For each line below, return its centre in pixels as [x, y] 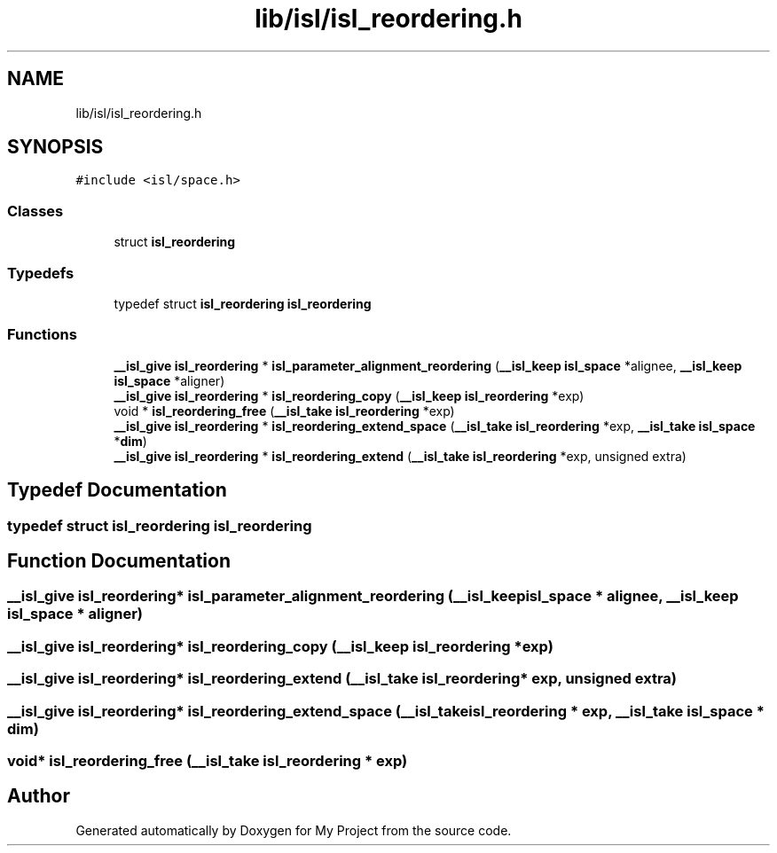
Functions [42, 335]
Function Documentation [119, 560]
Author [39, 796]
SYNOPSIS [55, 147]
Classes [35, 211]
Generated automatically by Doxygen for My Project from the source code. [294, 830]
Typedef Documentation [117, 490]
